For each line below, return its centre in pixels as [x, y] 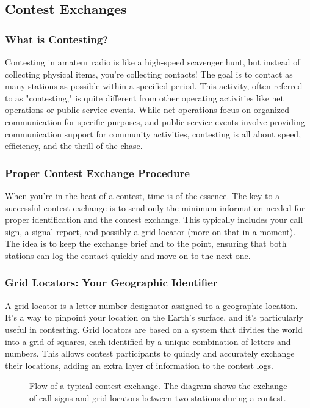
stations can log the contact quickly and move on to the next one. [128, 255]
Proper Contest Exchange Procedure [97, 173]
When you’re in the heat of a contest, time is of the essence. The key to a [142, 195]
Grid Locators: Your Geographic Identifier [111, 282]
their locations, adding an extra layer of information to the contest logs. [139, 365]
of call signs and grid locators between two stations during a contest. [158, 397]
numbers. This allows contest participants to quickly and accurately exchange [150, 353]
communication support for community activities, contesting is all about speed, [153, 133]
